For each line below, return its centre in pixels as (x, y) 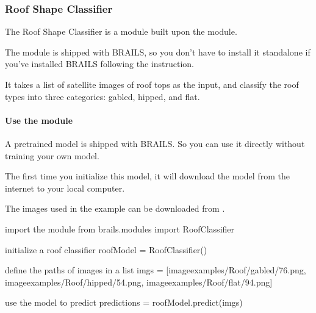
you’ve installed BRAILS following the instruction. (99, 64)
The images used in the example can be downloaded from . (115, 208)
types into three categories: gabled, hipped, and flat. (102, 96)
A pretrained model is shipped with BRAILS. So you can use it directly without (155, 143)
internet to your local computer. (65, 188)
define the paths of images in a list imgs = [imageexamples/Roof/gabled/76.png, (156, 270)
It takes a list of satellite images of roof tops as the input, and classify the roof (152, 84)
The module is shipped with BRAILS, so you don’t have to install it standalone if (158, 52)
